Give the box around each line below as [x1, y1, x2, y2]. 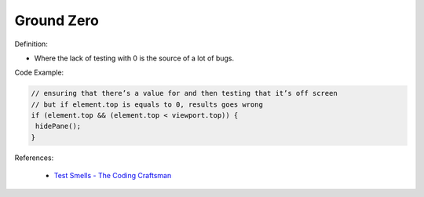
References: [14, 153, 54, 162]
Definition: [14, 39, 49, 49]
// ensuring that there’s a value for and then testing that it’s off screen [31, 89, 338, 98]
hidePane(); [35, 122, 82, 131]
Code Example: [14, 67, 64, 78]
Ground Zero [14, 12, 100, 29]
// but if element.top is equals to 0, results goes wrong [31, 100, 263, 109]
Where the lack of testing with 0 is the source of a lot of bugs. [34, 53, 235, 63]
